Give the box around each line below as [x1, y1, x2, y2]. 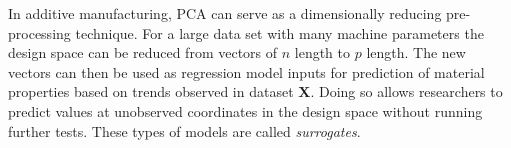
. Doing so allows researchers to [310, 81, 503, 102]
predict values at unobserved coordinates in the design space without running [8, 100, 483, 121]
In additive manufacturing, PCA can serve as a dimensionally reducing [8, 3, 442, 23]
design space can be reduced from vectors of [8, 42, 278, 63]
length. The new [366, 42, 466, 63]
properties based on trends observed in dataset [8, 81, 294, 102]
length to [294, 42, 351, 63]
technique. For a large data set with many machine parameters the [75, 22, 484, 43]
